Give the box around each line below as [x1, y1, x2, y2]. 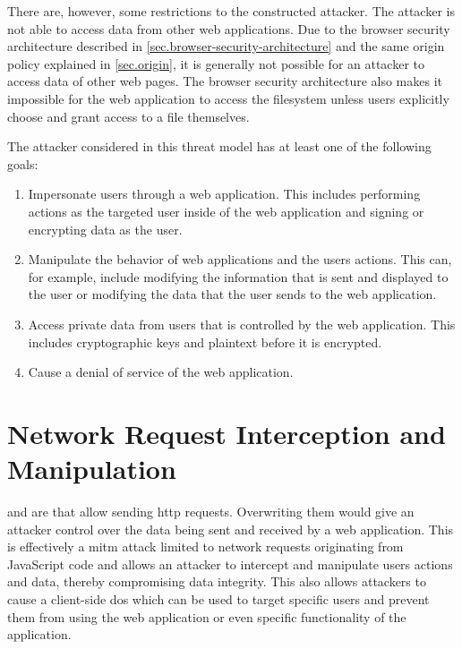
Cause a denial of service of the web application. [28, 363, 294, 381]
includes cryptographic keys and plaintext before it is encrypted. [28, 332, 382, 351]
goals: [7, 154, 38, 173]
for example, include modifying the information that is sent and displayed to [28, 267, 449, 286]
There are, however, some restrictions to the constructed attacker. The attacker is [7, 2, 455, 20]
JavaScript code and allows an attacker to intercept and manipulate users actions [7, 554, 453, 573]
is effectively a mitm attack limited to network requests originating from [7, 537, 404, 556]
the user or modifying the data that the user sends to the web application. [28, 285, 437, 303]
